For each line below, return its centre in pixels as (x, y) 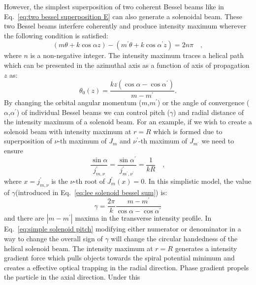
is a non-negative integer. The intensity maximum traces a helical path (137, 55)
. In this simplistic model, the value (198, 181)
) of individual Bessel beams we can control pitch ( (93, 112)
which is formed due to (188, 131)
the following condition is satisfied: (56, 35)
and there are (24, 218)
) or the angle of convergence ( (203, 102)
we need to (218, 141)
